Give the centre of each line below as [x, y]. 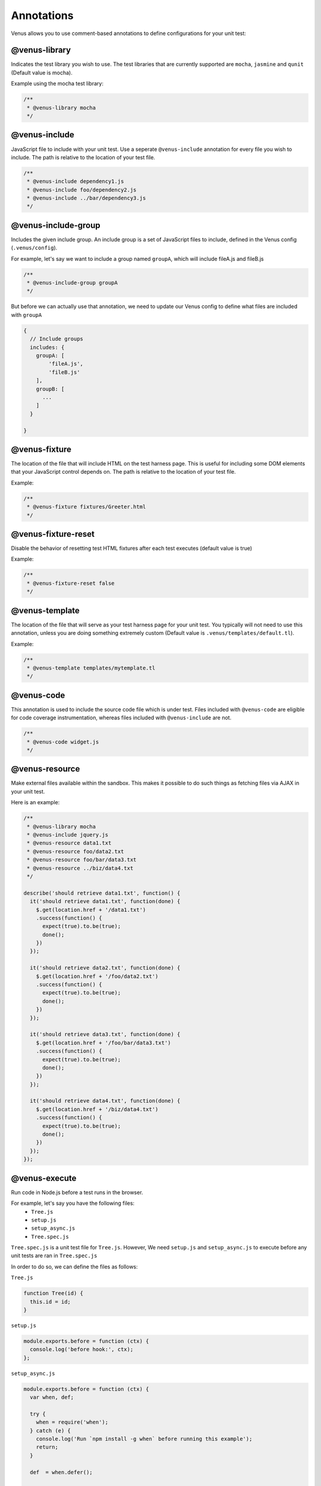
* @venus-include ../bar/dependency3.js [86, 198]
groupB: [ [50, 389]
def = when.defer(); [62, 1472]
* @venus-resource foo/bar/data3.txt [82, 860]
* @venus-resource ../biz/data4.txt [80, 868]
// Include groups [56, 339]
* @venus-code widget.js [63, 742]
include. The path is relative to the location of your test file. [83, 157]
